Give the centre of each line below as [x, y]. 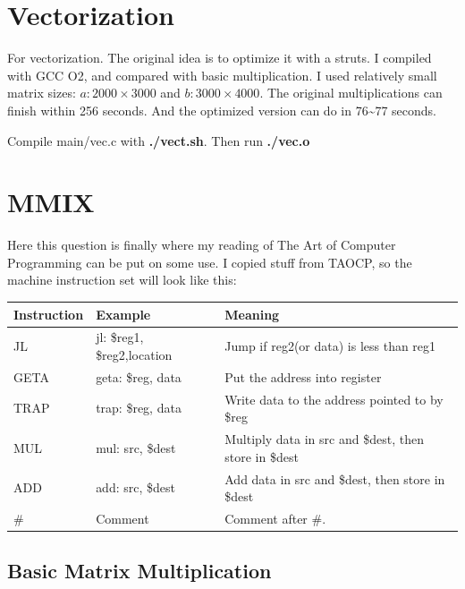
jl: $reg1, [120, 337]
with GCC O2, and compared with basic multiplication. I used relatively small [222, 75]
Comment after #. [275, 518]
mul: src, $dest [136, 447]
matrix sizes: [42, 93]
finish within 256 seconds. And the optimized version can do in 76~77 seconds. [222, 110]
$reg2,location [134, 354]
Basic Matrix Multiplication [139, 571]
